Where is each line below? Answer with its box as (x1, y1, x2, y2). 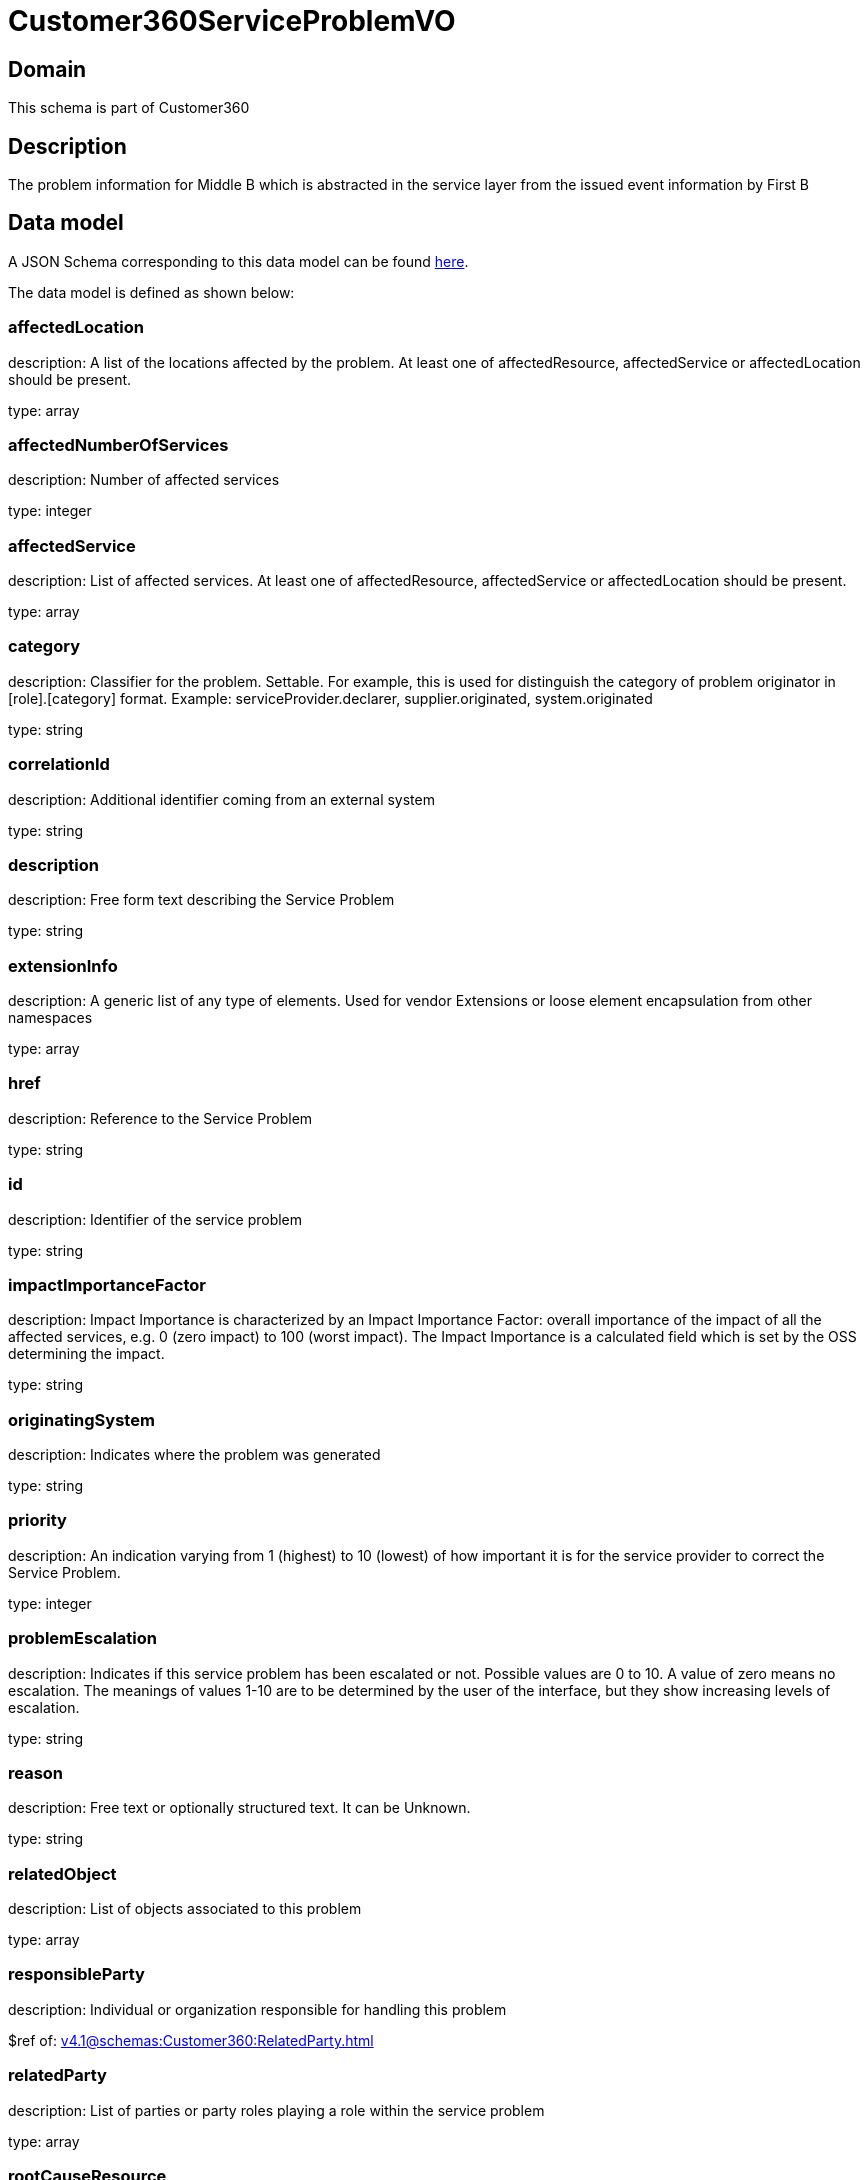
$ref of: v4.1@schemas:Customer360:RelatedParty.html (8, 2031, 374, 2049)
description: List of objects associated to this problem (8, 1900, 362, 1918)
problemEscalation (8, 1628, 157, 1649)
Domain (8, 56, 87, 82)
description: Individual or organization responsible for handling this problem (8, 2000, 507, 2018)
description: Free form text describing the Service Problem (8, 891, 395, 909)
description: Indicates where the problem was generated (8, 1446, 381, 1464)
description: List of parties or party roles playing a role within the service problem (8, 2101, 545, 2119)
